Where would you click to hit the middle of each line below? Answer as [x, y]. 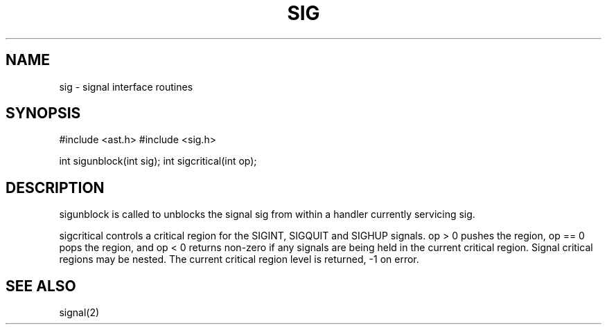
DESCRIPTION [55, 187]
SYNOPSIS [43, 113]
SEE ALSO [41, 286]
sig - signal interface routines [126, 86]
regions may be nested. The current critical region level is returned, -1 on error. [239, 259]
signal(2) [79, 313]
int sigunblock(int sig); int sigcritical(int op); [158, 161]
